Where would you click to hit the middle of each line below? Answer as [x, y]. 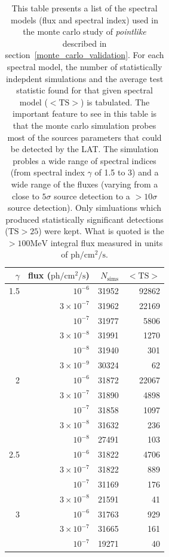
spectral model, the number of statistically [84, 66]
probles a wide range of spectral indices [84, 160]
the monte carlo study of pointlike [84, 31]
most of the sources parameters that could [84, 137]
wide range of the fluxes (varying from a [84, 184]
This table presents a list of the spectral [84, 8]
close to [25, 196]
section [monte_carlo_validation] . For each [84, 55]
